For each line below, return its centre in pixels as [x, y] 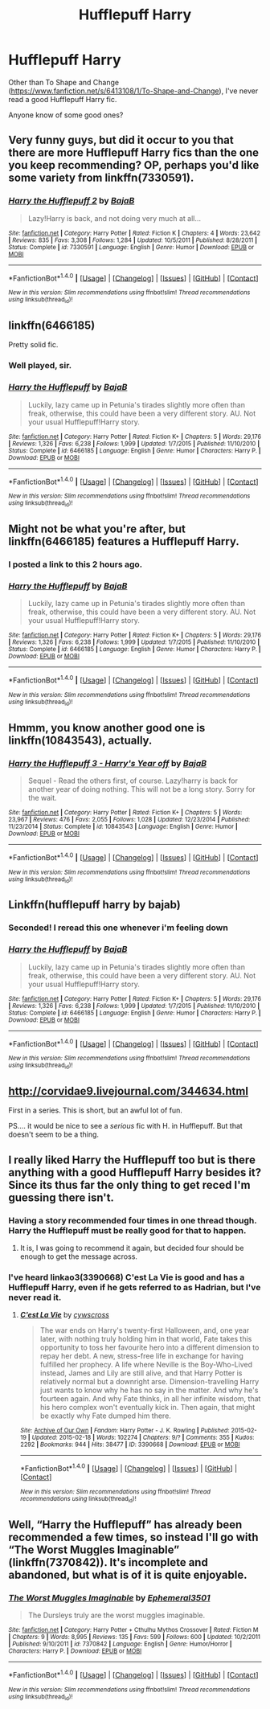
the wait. [43, 797]
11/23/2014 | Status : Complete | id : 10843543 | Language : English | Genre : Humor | [123, 826]
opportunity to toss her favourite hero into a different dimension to [149, 1347]
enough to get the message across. [79, 1256]
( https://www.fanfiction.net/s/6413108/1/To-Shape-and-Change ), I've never [133, 91]
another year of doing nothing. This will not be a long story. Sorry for [141, 789]
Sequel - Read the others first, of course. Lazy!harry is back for [133, 781]
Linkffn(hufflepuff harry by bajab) [94, 905]
